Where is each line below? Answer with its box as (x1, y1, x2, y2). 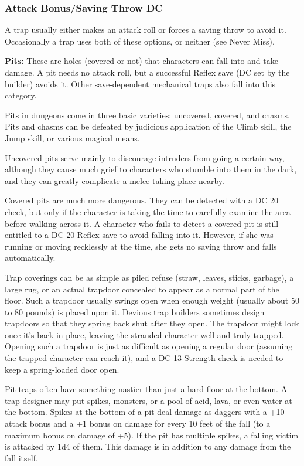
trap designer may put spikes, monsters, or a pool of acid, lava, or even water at (5, 394, 292, 406)
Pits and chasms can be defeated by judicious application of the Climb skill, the (5, 120, 292, 132)
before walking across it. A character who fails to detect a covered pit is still (5, 217, 279, 229)
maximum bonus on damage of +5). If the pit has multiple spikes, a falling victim (5, 428, 299, 441)
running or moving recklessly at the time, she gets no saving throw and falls (5, 240, 277, 252)
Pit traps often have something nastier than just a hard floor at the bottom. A (5, 383, 288, 395)
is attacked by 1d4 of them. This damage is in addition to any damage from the (5, 440, 291, 453)
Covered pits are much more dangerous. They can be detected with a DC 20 (5, 194, 279, 206)
